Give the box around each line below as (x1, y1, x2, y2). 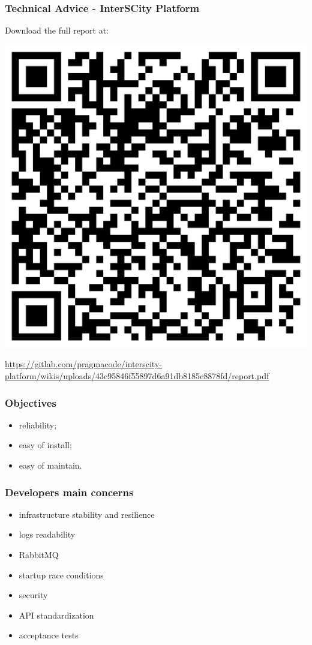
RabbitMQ (19, 548, 59, 560)
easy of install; (19, 439, 72, 451)
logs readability (19, 528, 76, 541)
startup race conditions (19, 568, 104, 581)
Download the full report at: (5, 24, 109, 37)
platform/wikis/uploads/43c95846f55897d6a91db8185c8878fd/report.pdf (5, 370, 269, 382)
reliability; (19, 418, 57, 431)
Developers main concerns (5, 484, 134, 499)
